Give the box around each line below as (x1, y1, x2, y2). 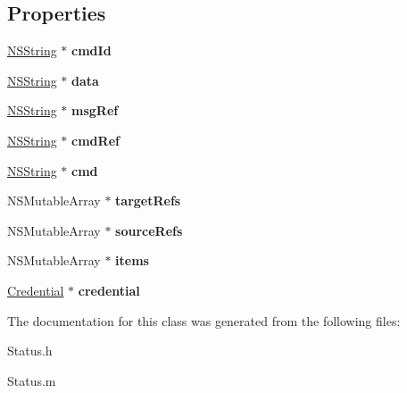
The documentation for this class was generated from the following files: (7, 311, 401, 330)
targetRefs (115, 191, 181, 210)
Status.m (7, 371, 56, 389)
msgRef (71, 101, 119, 120)
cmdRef (71, 130, 120, 149)
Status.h (7, 341, 53, 360)
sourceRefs (115, 221, 183, 239)
